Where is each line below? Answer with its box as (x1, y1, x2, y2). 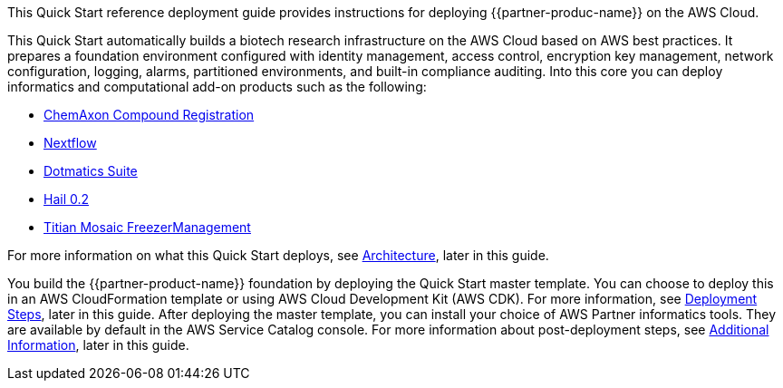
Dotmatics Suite (43, 163, 138, 179)
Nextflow (43, 135, 97, 150)
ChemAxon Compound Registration (43, 107, 255, 122)
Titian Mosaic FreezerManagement (43, 219, 251, 235)
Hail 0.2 (43, 191, 90, 207)
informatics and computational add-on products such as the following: (7, 79, 427, 94)
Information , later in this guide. (7, 337, 189, 353)
